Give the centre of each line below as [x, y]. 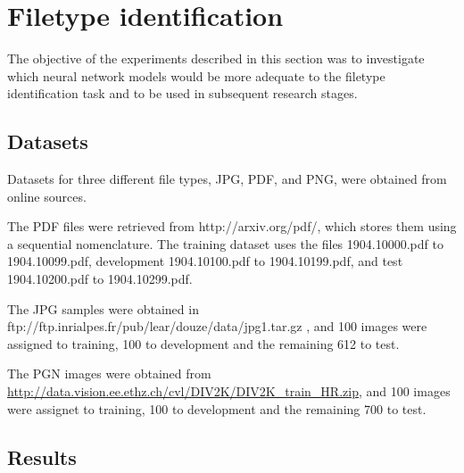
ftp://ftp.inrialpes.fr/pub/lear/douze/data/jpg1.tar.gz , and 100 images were [217, 326]
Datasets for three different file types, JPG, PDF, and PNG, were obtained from [227, 179]
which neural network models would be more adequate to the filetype [196, 75]
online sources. [47, 196]
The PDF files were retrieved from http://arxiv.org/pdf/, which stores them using [232, 226]
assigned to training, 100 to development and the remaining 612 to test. [203, 343]
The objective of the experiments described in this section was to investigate [216, 58]
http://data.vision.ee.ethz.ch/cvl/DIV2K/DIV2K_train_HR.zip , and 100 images [229, 391]
